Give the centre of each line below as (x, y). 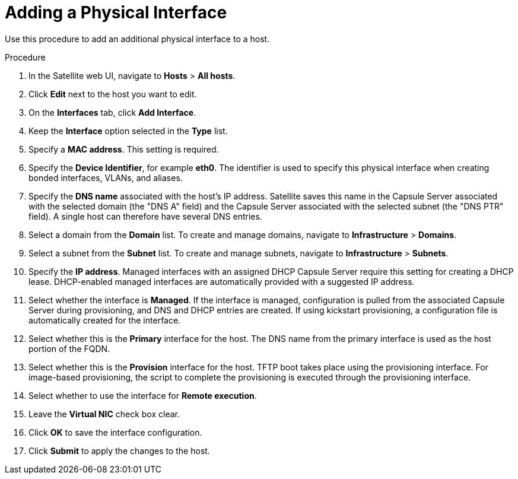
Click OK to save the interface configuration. (115, 432)
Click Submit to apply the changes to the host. (119, 451)
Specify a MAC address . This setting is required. (124, 149)
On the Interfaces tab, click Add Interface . (112, 112)
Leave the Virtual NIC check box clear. (104, 414)
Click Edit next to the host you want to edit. (113, 94)
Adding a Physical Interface (116, 12)
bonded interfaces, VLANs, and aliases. (106, 177)
